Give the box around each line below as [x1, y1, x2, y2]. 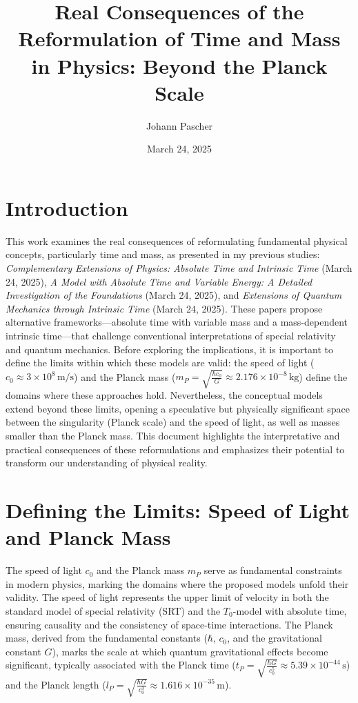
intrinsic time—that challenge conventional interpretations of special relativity [6, 328, 336, 342]
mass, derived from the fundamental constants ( [6, 631, 208, 645]
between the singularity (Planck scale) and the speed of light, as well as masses [6, 415, 340, 429]
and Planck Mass [6, 523, 171, 551]
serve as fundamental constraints [203, 563, 342, 577]
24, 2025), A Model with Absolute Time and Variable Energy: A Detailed [6, 274, 312, 288]
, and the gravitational [227, 631, 322, 645]
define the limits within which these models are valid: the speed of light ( [6, 355, 315, 370]
